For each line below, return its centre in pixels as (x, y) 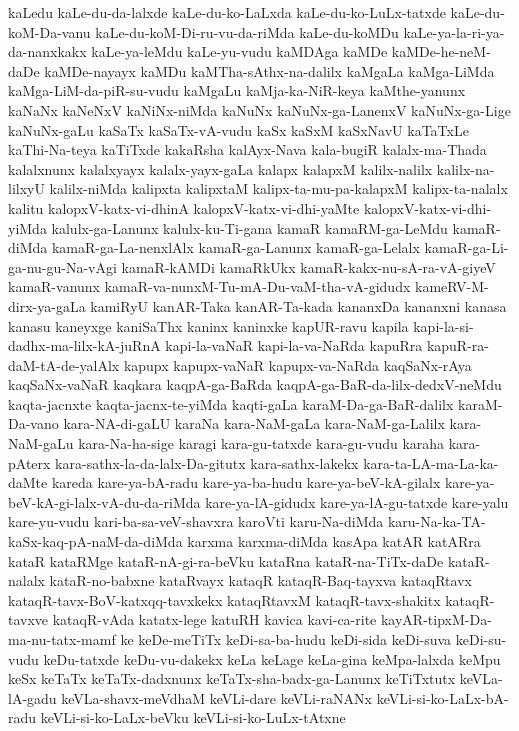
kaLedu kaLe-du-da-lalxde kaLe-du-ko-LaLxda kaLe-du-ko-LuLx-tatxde (227, 12)
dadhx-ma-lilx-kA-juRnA (84, 345)
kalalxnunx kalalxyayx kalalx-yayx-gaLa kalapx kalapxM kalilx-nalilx (220, 168)
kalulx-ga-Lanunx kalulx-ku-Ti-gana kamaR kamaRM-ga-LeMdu (249, 227)
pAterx (29, 462)
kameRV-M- (451, 286)
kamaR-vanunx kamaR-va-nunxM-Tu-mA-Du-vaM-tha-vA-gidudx (209, 286)
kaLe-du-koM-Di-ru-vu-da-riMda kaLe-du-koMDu (247, 31)
